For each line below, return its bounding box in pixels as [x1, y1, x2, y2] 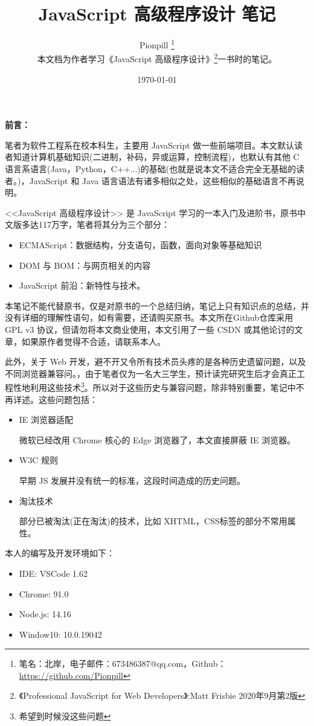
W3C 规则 [19, 454, 58, 466]
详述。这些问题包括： [13, 393, 98, 405]
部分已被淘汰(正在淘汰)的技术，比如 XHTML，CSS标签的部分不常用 [19, 515, 287, 527]
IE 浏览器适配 [19, 413, 74, 426]
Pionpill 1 [139, 37, 175, 51]
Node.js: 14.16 [19, 608, 71, 620]
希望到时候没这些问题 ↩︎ [19, 710, 111, 722]
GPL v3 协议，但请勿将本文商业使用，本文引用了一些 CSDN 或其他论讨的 [5, 323, 295, 335]
